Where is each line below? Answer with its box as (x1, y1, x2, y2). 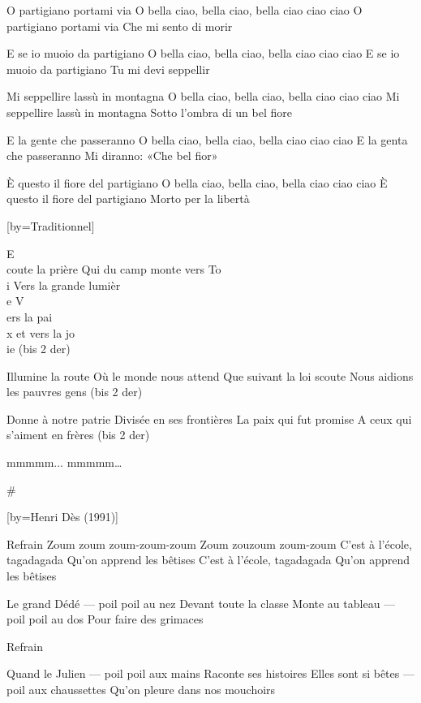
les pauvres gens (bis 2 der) (6, 383, 143, 400)
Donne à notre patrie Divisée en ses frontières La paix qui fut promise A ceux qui (6, 410, 412, 427)
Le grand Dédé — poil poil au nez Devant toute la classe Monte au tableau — (6, 594, 396, 611)
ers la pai (6, 308, 53, 325)
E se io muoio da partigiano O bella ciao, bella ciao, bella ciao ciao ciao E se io (6, 45, 400, 62)
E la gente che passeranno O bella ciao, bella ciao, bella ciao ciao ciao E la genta (6, 131, 408, 148)
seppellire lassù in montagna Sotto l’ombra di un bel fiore (6, 103, 292, 120)
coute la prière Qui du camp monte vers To (6, 261, 221, 278)
